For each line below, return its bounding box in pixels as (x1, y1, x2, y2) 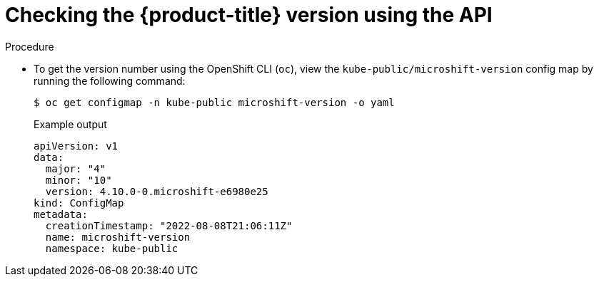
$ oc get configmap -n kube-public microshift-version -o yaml (34, 96, 395, 108)
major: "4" (45, 162, 106, 174)
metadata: (34, 208, 88, 220)
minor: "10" (45, 174, 112, 186)
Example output (34, 117, 107, 130)
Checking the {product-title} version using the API (5, 3, 493, 27)
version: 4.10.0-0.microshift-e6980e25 (45, 185, 268, 197)
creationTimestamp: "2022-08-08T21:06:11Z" (45, 219, 293, 231)
